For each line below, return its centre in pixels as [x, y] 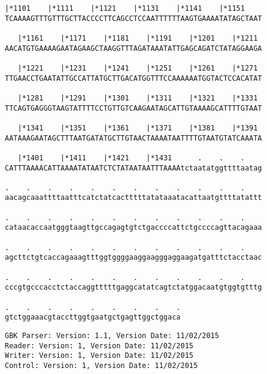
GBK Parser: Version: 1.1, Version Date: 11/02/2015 [112, 336]
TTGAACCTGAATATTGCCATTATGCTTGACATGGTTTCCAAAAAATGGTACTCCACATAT [133, 78]
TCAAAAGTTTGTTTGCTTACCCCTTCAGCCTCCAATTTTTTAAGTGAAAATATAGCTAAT [133, 18]
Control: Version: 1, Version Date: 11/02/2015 [101, 365]
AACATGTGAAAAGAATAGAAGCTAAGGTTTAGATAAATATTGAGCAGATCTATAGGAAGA [133, 48]
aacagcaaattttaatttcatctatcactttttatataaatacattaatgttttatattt [133, 198]
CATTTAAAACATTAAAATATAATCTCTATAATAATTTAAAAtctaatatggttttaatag [133, 168]
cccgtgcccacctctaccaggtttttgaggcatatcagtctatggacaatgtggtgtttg [133, 288]
